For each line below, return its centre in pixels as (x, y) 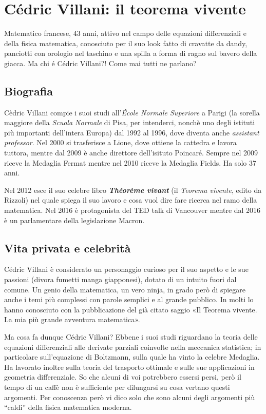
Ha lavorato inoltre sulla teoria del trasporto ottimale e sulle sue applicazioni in (129, 367)
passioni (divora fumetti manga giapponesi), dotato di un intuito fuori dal (120, 279)
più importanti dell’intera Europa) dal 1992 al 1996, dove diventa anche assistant (132, 132)
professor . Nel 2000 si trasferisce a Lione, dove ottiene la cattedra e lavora (120, 142)
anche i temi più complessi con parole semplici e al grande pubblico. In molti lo (129, 299)
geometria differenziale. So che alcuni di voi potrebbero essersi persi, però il (123, 377)
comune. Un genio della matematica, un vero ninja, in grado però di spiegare (125, 289)
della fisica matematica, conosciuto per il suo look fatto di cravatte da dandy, (126, 43)
